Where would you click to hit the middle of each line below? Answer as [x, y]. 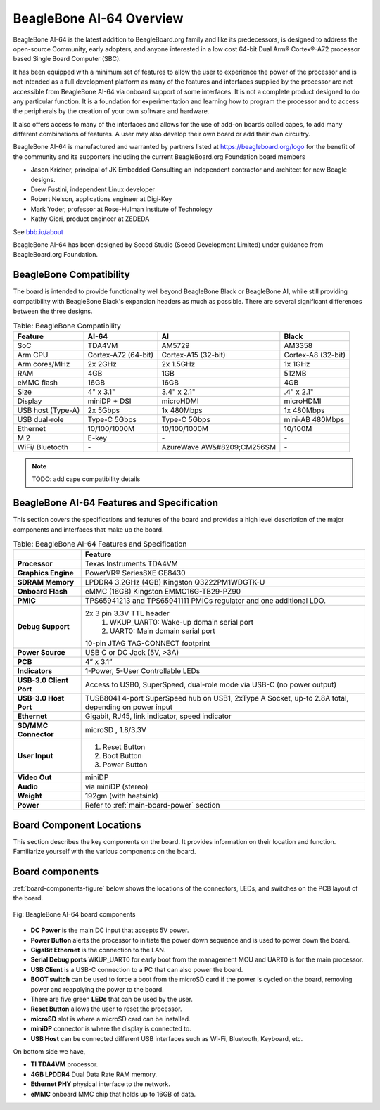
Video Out [34, 777]
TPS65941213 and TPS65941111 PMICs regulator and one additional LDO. [205, 601]
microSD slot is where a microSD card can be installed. [110, 1019]
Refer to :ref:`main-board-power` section [152, 805]
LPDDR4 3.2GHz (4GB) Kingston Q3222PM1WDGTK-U [175, 582]
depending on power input [128, 707]
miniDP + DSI [109, 401]
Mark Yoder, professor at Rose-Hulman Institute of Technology [121, 209]
